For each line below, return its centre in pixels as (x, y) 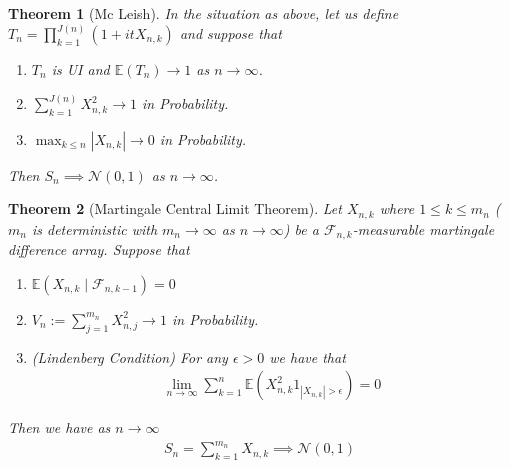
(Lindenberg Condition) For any (129, 356)
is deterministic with (94, 228)
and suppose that (230, 33)
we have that (307, 356)
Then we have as (59, 427)
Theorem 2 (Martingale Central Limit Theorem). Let (175, 208)
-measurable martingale (423, 228)
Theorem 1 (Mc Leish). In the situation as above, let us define (203, 13)
